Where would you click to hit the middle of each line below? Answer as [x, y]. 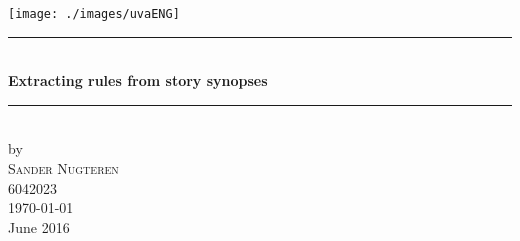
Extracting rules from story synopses [138, 80]
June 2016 [39, 226]
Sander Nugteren [63, 168]
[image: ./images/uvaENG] [94, 14]
